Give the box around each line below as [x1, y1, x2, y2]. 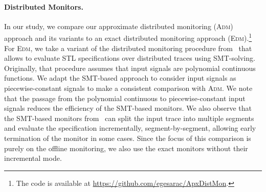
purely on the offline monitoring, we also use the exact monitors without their [4, 142, 248, 153]
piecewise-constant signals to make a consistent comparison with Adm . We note [4, 83, 253, 93]
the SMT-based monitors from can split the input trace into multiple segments [4, 112, 254, 123]
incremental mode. [4, 153, 62, 163]
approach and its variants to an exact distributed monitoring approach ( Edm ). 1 [4, 31, 252, 43]
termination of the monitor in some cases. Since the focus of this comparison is [4, 132, 251, 143]
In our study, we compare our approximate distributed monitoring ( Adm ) [4, 20, 233, 31]
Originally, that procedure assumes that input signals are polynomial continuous [4, 62, 256, 73]
